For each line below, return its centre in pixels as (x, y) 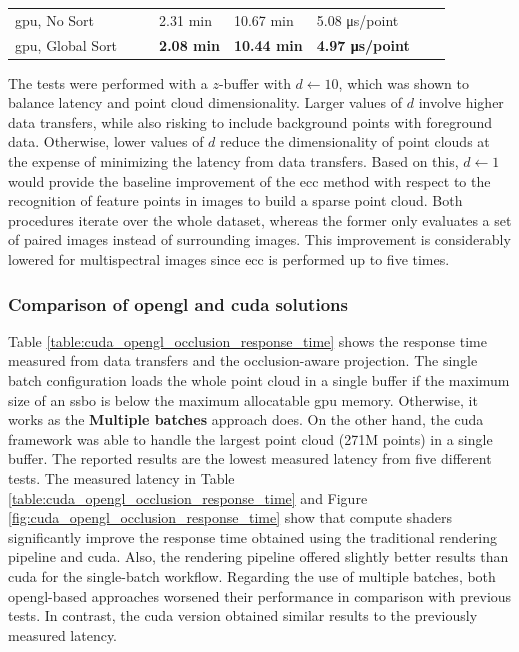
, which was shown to (404, 82)
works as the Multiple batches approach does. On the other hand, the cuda (246, 419)
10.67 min (263, 19)
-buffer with (254, 82)
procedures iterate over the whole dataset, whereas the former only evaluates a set (260, 219)
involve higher (461, 102)
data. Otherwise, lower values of (106, 141)
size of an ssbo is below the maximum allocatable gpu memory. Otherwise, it (243, 399)
